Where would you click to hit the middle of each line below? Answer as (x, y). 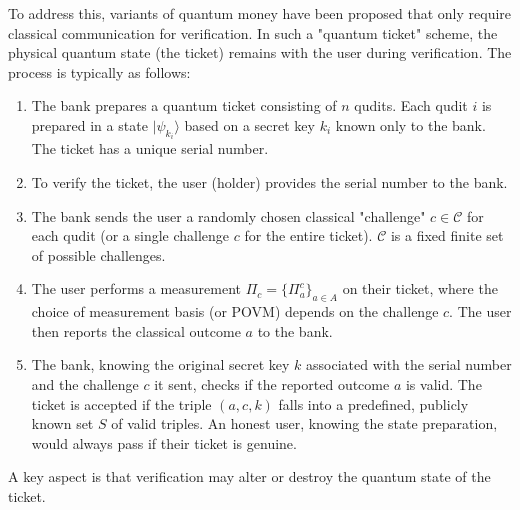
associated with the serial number (409, 364)
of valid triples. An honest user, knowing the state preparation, (304, 423)
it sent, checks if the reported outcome (272, 383)
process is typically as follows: (99, 71)
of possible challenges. (98, 254)
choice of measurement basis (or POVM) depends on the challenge (235, 311)
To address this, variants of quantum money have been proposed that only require (260, 13)
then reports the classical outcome (136, 330)
